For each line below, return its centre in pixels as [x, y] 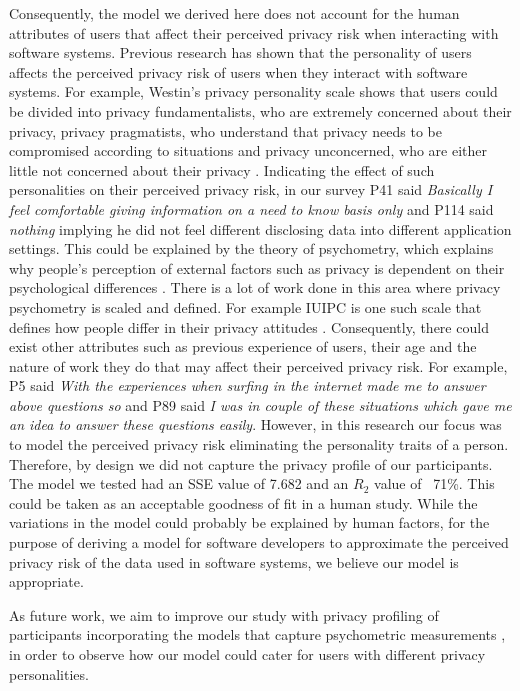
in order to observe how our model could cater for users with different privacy [247, 654]
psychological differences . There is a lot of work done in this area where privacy [255, 287]
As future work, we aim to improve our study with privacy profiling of [224, 614]
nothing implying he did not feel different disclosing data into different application [260, 228]
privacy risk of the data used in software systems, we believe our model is [234, 561]
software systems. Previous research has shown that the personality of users [240, 52]
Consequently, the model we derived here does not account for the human [234, 13]
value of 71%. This [434, 483]
